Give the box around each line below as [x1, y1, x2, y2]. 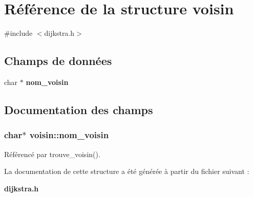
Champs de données [4, 53, 112, 69]
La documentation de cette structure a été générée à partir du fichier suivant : [4, 166, 249, 177]
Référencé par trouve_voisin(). [4, 148, 100, 159]
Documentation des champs [4, 101, 153, 117]
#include [4, 28, 33, 38]
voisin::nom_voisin [29, 128, 109, 141]
